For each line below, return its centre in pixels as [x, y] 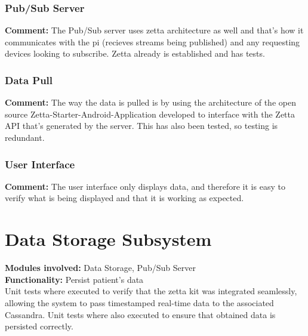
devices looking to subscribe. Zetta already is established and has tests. [135, 53]
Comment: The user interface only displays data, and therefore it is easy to [145, 186]
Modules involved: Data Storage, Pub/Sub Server [100, 268]
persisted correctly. [39, 326]
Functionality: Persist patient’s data [74, 279]
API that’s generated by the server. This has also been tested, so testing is [141, 126]
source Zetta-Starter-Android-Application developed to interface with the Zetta [150, 114]
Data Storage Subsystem [108, 239]
